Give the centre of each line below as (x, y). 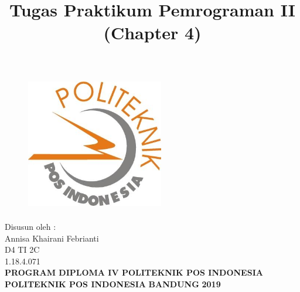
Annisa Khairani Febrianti (52, 238)
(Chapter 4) (152, 33)
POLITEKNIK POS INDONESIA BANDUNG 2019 (113, 283)
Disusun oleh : (30, 226)
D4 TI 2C (22, 249)
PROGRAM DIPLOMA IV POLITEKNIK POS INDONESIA (134, 272)
